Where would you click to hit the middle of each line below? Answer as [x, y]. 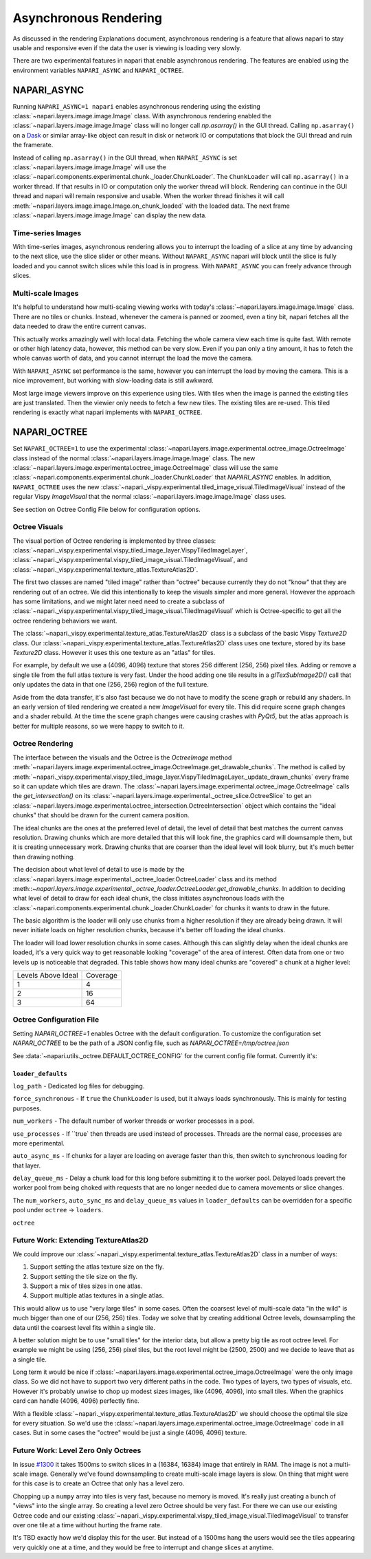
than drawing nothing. [44, 857]
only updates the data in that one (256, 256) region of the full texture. [111, 685]
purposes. [27, 1108]
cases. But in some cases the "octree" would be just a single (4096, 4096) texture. [130, 1433]
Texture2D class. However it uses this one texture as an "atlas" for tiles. [114, 652]
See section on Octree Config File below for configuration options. [106, 509]
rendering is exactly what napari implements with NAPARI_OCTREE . [108, 412]
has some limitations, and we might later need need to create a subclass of [119, 601]
